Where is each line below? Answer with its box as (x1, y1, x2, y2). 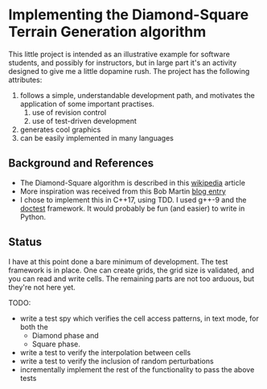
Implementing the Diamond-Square (8, 6, 249, 24)
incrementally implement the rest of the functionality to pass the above (19, 364, 255, 375)
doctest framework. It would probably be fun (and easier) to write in (19, 203, 245, 213)
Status (8, 235, 43, 249)
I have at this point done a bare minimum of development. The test (8, 256, 228, 266)
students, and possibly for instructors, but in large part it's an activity (8, 58, 237, 68)
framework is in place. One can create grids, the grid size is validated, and (8, 265, 255, 275)
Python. (19, 211, 47, 222)
